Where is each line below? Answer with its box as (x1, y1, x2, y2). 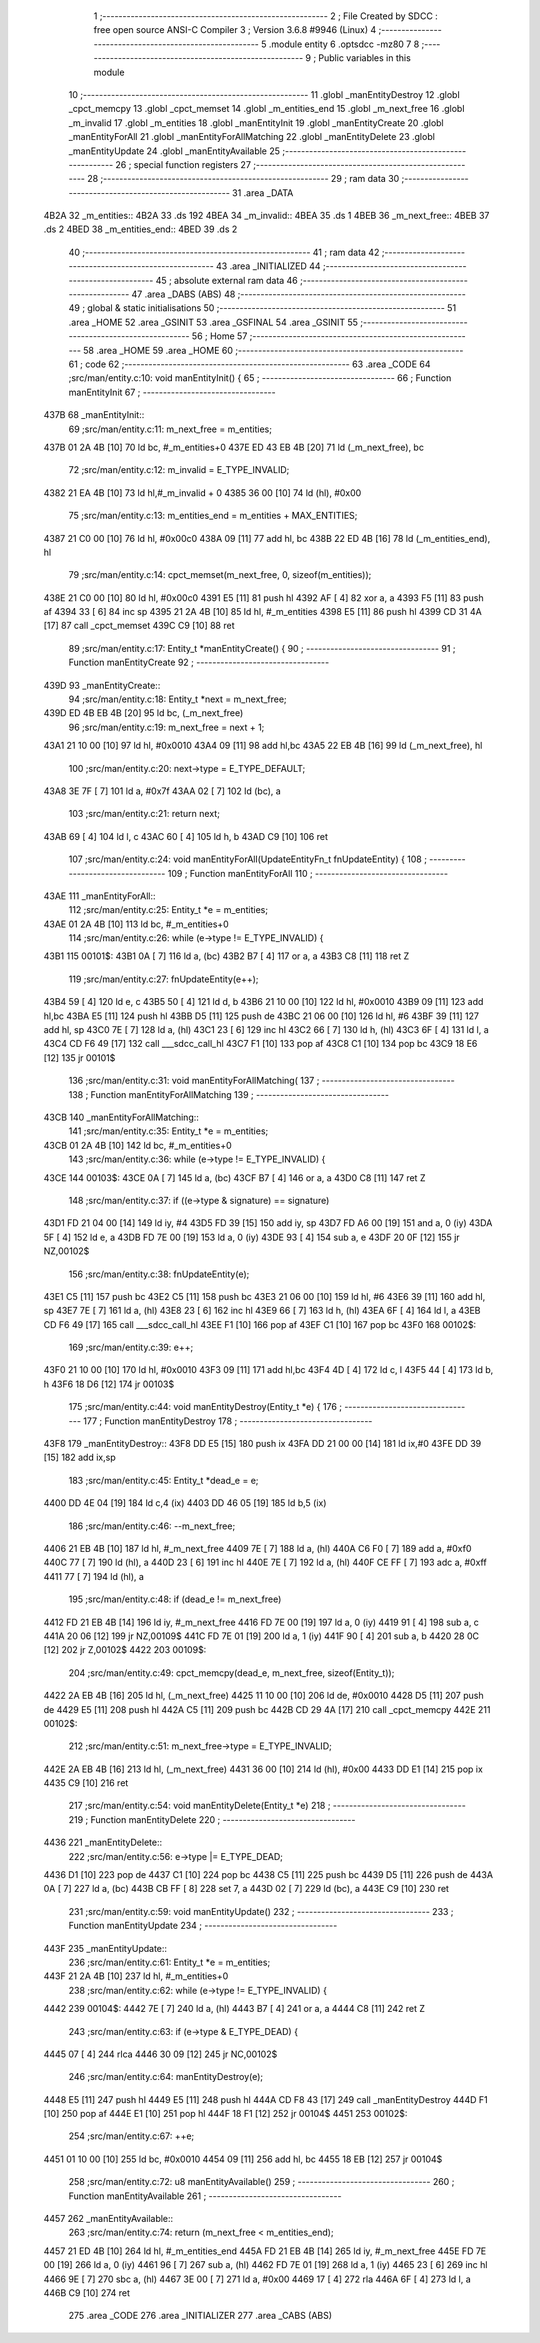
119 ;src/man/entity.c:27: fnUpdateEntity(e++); (68, 973, 259, 985)
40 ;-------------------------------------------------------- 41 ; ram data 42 (68, 246, 380, 258)
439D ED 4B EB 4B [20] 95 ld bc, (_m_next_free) (43, 707, 244, 719)
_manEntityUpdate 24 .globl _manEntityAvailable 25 (68, 145, 280, 157)
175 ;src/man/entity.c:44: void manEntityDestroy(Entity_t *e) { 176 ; (68, 1401, 342, 1413)
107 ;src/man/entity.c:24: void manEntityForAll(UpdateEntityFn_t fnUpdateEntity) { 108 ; (68, 853, 427, 865)
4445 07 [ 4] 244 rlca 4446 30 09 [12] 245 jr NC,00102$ (43, 2048, 278, 2060)
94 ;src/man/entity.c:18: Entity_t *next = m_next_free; (68, 693, 287, 705)
